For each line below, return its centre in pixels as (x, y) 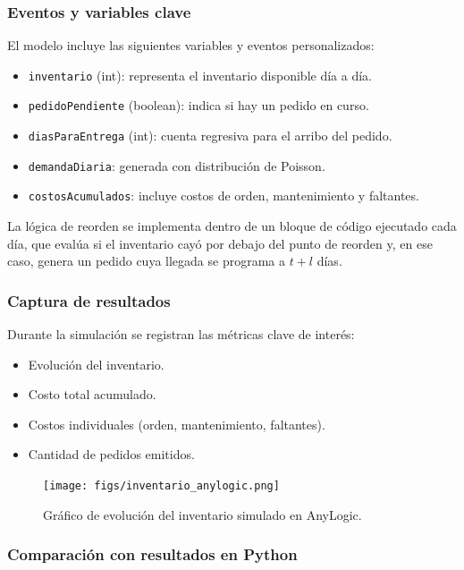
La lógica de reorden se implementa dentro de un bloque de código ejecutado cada (232, 226)
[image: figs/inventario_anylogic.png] (161, 486)
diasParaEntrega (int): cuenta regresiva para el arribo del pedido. (210, 136)
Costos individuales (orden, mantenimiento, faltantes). (177, 424)
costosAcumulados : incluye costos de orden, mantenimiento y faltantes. (224, 196)
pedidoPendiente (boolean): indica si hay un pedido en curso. (198, 105)
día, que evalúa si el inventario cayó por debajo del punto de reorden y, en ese (220, 243)
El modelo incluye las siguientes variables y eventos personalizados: (191, 45)
